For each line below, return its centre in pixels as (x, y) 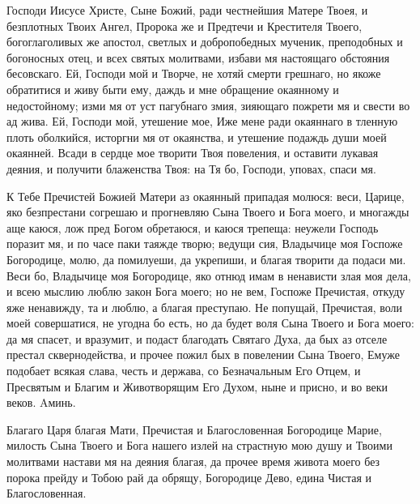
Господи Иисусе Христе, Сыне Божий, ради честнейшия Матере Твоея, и (187, 10)
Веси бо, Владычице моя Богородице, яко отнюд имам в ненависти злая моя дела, (209, 275)
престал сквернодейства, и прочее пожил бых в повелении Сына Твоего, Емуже (203, 355)
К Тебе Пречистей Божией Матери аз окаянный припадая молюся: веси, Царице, (206, 196)
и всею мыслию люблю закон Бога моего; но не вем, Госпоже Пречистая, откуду (206, 291)
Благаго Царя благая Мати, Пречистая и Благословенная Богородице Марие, (194, 429)
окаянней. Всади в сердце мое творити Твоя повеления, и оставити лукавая (193, 153)
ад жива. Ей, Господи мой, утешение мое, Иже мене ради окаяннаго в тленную (202, 121)
